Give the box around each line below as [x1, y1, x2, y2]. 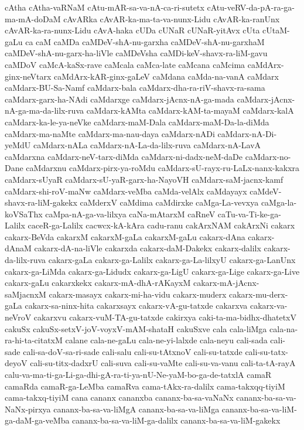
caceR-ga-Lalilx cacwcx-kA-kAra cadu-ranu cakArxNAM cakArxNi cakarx [28, 219, 295, 231]
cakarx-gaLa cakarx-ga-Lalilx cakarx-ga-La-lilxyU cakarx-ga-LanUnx [48, 254, 296, 266]
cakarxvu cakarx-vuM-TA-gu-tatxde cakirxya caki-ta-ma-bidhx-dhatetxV [33, 311, 296, 323]
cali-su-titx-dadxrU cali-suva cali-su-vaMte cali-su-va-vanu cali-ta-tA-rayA [30, 357, 296, 369]
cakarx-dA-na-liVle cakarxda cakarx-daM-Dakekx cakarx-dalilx [34, 242, 261, 254]
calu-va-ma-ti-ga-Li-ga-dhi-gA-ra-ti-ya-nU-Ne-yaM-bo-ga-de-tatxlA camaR [5, 368, 272, 380]
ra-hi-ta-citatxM [5, 334, 63, 346]
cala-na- [269, 322, 298, 335]
